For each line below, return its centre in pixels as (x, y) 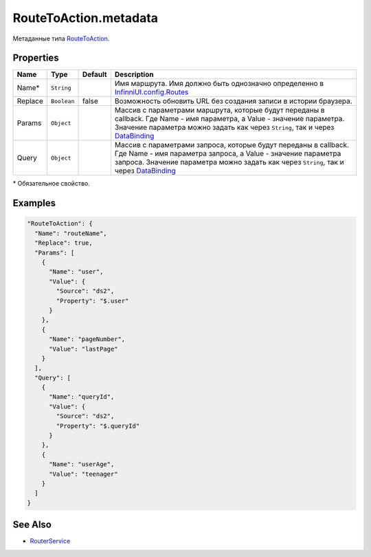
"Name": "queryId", (82, 397)
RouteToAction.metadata (85, 18)
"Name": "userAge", (82, 465)
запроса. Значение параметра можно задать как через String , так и (229, 162)
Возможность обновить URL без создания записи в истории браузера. (234, 101)
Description (134, 74)
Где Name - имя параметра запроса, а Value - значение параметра (228, 153)
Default (94, 74)
